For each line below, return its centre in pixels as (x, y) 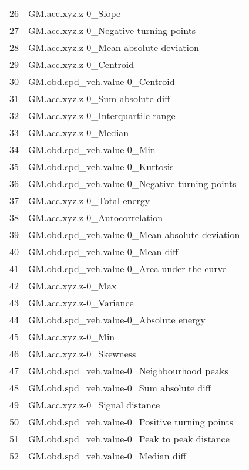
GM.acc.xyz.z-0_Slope (75, 13)
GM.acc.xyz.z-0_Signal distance (94, 405)
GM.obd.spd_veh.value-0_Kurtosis (101, 166)
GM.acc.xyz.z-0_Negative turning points (112, 30)
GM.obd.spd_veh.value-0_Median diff (107, 456)
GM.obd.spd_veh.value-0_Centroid (102, 81)
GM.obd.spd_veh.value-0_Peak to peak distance (129, 439)
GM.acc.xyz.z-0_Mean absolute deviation (114, 47)
